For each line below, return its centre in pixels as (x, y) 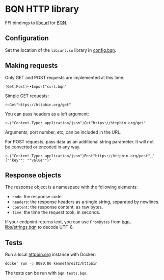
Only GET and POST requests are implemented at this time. (65, 77)
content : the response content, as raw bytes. (57, 207)
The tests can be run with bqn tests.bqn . (46, 273)
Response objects (33, 175)
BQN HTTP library (42, 9)
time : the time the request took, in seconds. (56, 212)
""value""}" (39, 160)
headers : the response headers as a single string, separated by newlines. (86, 202)
